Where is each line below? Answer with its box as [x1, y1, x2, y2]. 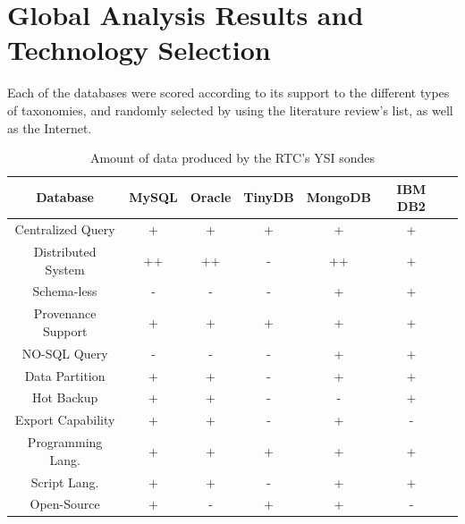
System [45, 259, 85, 278]
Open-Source [30, 494, 100, 513]
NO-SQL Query [21, 343, 108, 362]
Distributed [33, 241, 97, 260]
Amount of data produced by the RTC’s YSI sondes [89, 148, 376, 167]
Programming [27, 433, 103, 452]
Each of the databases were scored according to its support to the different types [7, 83, 450, 102]
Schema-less [32, 282, 97, 300]
